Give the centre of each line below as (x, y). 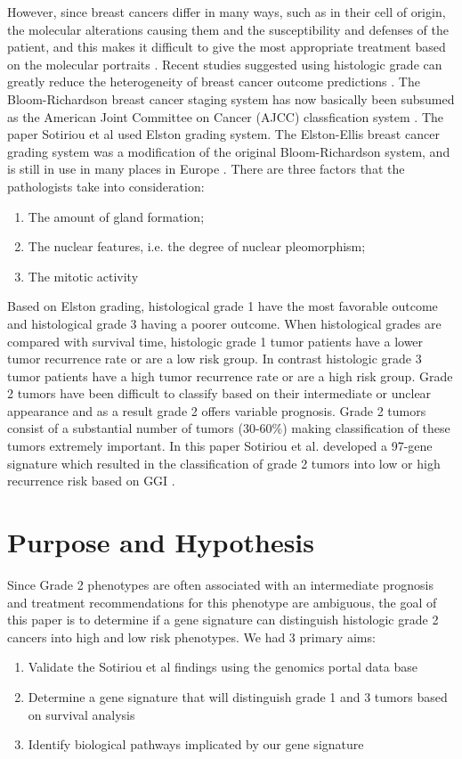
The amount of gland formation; (116, 216)
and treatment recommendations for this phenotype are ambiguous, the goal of (222, 602)
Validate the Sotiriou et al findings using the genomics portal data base (223, 667)
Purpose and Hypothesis (161, 542)
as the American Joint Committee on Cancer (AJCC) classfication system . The (225, 116)
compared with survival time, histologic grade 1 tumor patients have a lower (215, 341)
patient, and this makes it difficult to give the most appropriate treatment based (227, 47)
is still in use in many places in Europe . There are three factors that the (206, 169)
